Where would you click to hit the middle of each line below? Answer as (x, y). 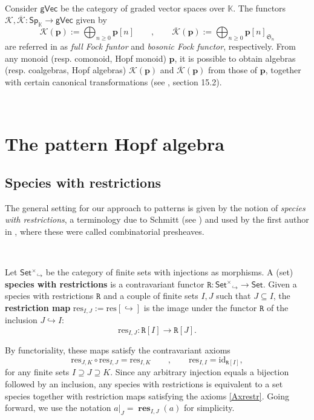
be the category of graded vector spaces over (142, 8)
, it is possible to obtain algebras (235, 58)
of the (277, 307)
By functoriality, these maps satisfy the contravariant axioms (118, 350)
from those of (233, 70)
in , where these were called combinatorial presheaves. (105, 231)
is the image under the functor (200, 307)
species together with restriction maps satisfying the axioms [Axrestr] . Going (147, 395)
